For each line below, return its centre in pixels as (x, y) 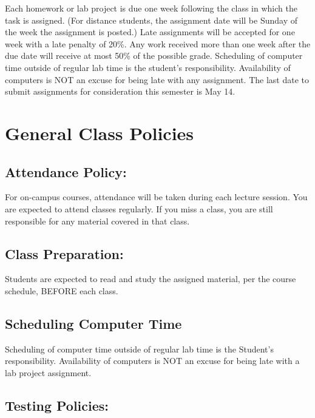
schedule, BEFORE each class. (62, 290)
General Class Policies (100, 133)
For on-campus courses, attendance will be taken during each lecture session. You (156, 197)
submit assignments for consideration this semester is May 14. (120, 91)
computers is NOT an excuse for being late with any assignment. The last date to (157, 79)
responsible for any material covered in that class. (97, 221)
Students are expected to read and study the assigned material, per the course (151, 279)
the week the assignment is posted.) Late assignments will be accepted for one (150, 32)
